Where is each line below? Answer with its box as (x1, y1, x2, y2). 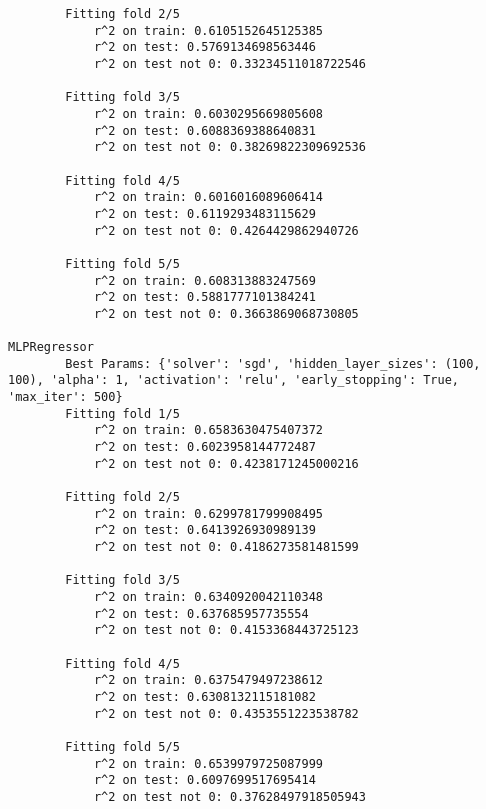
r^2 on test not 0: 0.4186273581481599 (93, 540, 359, 554)
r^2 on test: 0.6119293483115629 (93, 206, 316, 221)
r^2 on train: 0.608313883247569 (93, 273, 316, 288)
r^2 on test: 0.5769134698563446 (93, 40, 316, 55)
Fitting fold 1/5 (65, 406, 180, 421)
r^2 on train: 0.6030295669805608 (93, 106, 323, 121)
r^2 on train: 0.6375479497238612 (93, 673, 323, 688)
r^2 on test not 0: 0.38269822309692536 (93, 140, 366, 155)
